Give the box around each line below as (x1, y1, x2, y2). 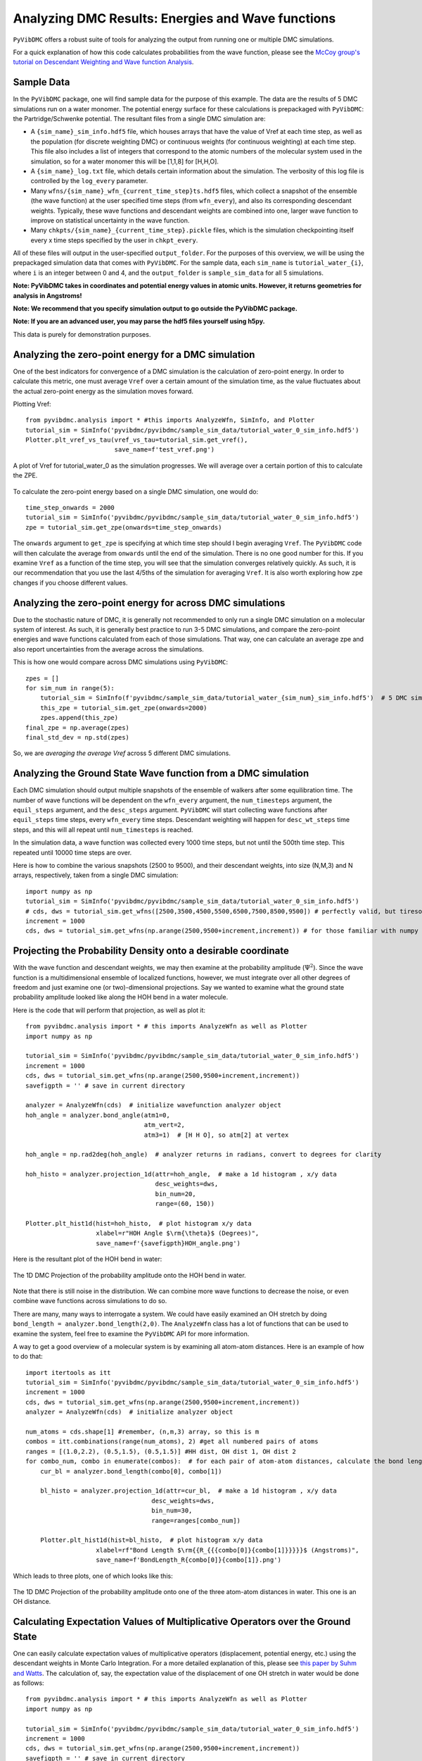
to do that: (13, 1352, 44, 1361)
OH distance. (13, 1598, 51, 1606)
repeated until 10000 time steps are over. (13, 848, 132, 857)
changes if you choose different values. (13, 578, 128, 587)
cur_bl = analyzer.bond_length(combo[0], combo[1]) (39, 1467, 222, 1475)
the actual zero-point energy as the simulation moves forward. (13, 387, 193, 395)
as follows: (13, 1679, 45, 1687)
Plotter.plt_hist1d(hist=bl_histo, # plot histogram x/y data (39, 1536, 263, 1544)
